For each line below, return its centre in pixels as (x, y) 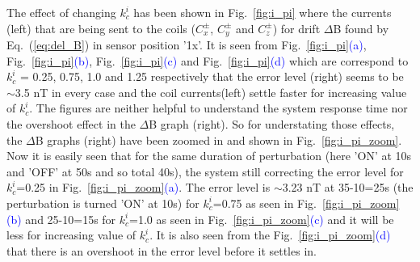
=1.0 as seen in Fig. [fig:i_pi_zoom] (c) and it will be (262, 219)
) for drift (296, 28)
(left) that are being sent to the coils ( (101, 28)
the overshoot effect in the (71, 124)
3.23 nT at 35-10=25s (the (348, 187)
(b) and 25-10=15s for (61, 219)
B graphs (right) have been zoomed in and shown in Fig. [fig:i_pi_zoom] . (218, 139)
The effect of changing (61, 12)
